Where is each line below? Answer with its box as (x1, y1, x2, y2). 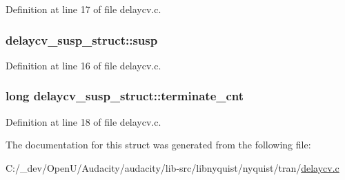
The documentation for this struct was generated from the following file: (6, 137, 311, 152)
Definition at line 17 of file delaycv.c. (6, 2, 161, 16)
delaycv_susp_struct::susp (6, 31, 158, 48)
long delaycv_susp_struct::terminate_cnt (6, 87, 244, 104)
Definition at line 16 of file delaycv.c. (6, 58, 161, 72)
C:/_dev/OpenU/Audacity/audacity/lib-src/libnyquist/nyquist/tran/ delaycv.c (6, 160, 339, 175)
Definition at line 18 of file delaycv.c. (6, 114, 161, 128)
